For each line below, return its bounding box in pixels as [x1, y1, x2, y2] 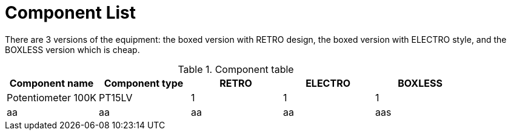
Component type [104, 77, 184, 89]
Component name [9, 77, 94, 89]
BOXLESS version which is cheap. [5, 44, 140, 55]
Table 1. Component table [178, 63, 294, 75]
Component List [5, 2, 136, 23]
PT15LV [99, 91, 133, 104]
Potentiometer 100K [7, 91, 97, 104]
